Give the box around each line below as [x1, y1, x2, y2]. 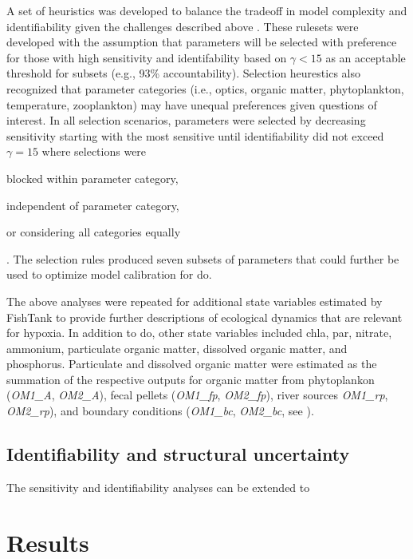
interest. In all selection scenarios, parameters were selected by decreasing [6, 112, 366, 129]
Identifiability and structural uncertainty [6, 442, 350, 466]
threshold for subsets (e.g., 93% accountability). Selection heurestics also [6, 65, 360, 81]
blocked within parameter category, [6, 169, 179, 186]
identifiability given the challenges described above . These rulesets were [6, 18, 359, 34]
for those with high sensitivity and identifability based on [6, 49, 287, 65]
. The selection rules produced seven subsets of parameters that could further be [6, 250, 399, 267]
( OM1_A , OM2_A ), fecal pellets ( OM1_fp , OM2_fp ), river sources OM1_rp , [6, 387, 388, 403]
